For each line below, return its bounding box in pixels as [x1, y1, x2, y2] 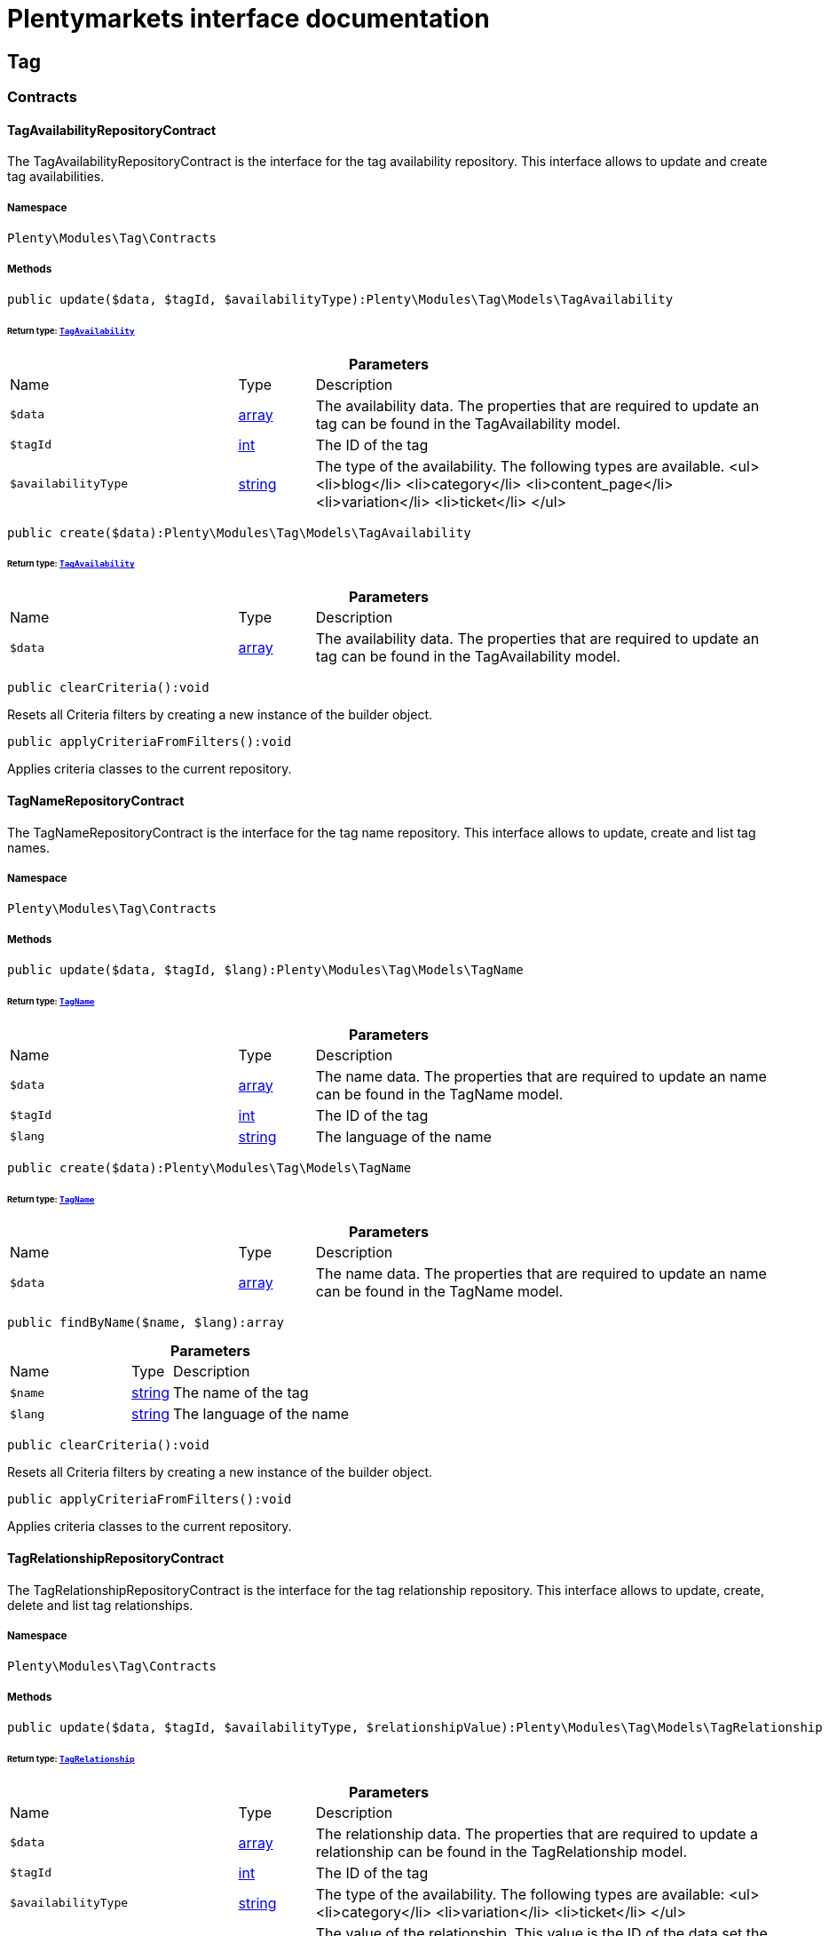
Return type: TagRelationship [7, 1754, 135, 1765]
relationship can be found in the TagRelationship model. [315, 1842, 688, 1861]
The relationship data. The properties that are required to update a [315, 1824, 758, 1843]
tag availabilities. [7, 169, 105, 185]
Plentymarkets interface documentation [7, 4, 490, 34]
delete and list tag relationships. [7, 1597, 193, 1613]
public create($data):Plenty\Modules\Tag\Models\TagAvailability [7, 525, 471, 540]
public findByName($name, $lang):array [7, 1315, 284, 1330]
